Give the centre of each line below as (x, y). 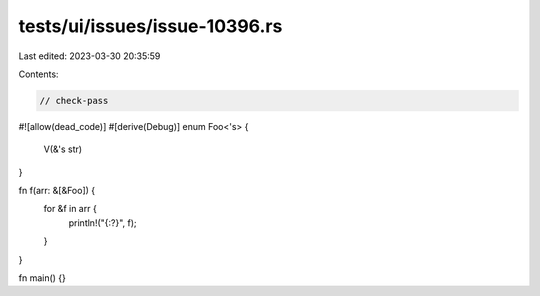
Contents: (38, 74)
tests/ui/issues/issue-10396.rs (150, 26)
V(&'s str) (63, 149)
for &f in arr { (70, 209)
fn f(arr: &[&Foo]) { (57, 191)
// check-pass (74, 100)
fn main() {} (42, 278)
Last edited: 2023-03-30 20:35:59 (89, 56)
